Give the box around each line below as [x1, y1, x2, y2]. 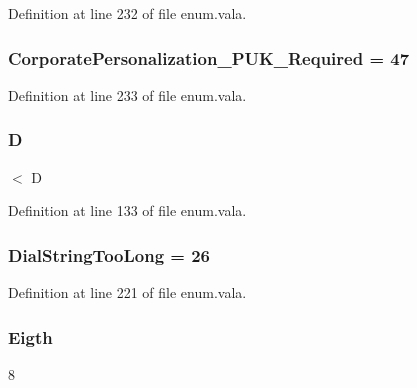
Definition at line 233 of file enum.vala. [8, 84, 247, 105]
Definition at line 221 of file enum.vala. [8, 282, 247, 303]
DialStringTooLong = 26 [8, 242, 211, 267]
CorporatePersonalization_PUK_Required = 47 [8, 45, 410, 70]
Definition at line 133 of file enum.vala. [8, 200, 247, 221]
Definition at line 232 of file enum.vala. [8, 3, 247, 23]
